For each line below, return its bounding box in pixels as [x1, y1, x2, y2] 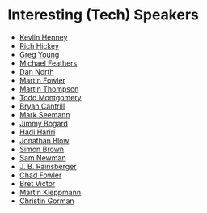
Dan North [19, 66, 54, 76]
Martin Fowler [19, 75, 66, 85]
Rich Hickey [19, 40, 60, 50]
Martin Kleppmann [19, 187, 82, 197]
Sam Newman [19, 152, 66, 163]
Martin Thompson [19, 83, 79, 94]
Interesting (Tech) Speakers [7, 6, 200, 24]
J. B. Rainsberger [19, 161, 78, 171]
